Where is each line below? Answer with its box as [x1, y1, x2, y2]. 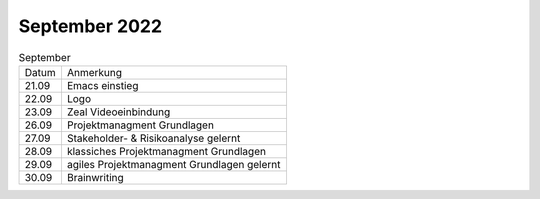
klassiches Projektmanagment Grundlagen [66, 144, 267, 158]
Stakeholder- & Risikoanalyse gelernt [66, 131, 241, 145]
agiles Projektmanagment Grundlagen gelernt [66, 157, 281, 171]
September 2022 [18, 15, 163, 37]
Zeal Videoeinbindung [66, 105, 171, 119]
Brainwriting [66, 170, 124, 184]
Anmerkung [66, 65, 123, 79]
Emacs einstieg [66, 78, 139, 92]
